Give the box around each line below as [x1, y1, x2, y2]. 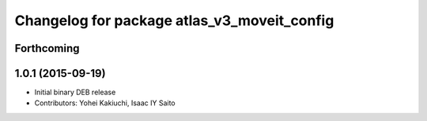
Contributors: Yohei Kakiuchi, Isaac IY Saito [34, 98, 176, 108]
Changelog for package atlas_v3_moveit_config [14, 12, 334, 29]
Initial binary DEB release [34, 87, 116, 97]
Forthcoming [14, 42, 80, 55]
